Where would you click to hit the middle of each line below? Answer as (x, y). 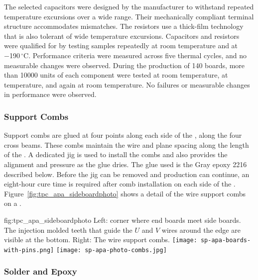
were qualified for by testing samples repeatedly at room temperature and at (121, 46)
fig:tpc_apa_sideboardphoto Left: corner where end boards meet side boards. (123, 220)
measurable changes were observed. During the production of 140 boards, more (124, 65)
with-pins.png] (29, 250)
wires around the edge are (201, 230)
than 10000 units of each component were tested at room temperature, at (116, 75)
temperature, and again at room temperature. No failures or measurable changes (127, 84)
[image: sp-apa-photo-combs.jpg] (111, 250)
